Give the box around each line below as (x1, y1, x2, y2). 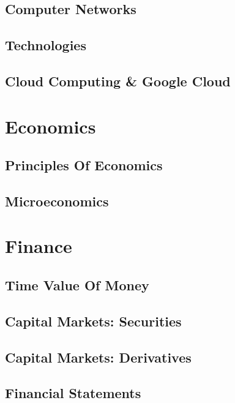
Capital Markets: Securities (5, 311, 182, 330)
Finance (5, 233, 72, 258)
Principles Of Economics (5, 156, 163, 175)
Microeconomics (5, 191, 109, 210)
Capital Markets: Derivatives (5, 347, 192, 366)
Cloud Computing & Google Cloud (5, 71, 231, 90)
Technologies (5, 36, 86, 55)
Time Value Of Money (5, 276, 149, 295)
